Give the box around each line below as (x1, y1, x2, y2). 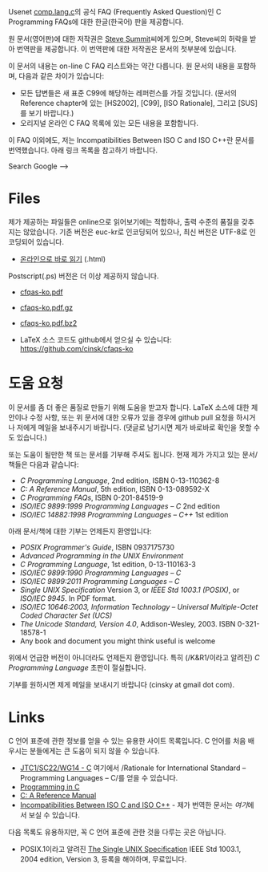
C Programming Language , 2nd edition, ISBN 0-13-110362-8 (19, 476, 220, 485)
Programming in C (19, 781, 80, 792)
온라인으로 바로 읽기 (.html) (19, 253, 106, 263)
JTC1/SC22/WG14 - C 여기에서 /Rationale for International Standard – (19, 763, 246, 773)
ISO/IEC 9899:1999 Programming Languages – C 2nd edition (19, 501, 221, 511)
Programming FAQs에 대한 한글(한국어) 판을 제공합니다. (8, 17, 184, 26)
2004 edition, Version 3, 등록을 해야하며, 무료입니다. (19, 854, 187, 864)
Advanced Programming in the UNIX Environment (19, 550, 184, 560)
